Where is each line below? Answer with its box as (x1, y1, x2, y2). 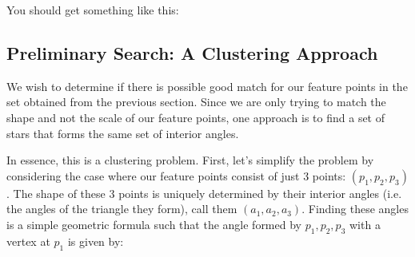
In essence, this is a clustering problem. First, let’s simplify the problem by (6, 152, 374, 168)
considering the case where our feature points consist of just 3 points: (6, 167, 346, 184)
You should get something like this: (6, 2, 179, 18)
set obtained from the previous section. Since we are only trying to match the (6, 93, 386, 110)
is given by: (67, 232, 124, 249)
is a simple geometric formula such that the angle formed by (6, 215, 301, 232)
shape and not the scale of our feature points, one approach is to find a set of (6, 109, 385, 125)
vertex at (6, 232, 50, 249)
